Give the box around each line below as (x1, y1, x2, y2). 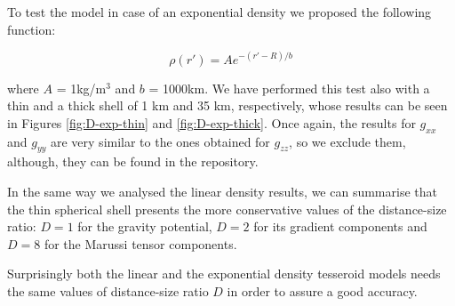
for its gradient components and (253, 217, 427, 236)
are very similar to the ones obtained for (50, 132, 270, 150)
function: (7, 20, 56, 38)
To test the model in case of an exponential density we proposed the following (7, 3, 432, 20)
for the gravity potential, (77, 217, 212, 236)
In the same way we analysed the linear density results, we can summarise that (7, 182, 437, 201)
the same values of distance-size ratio (7, 282, 209, 301)
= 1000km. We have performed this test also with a (148, 78, 430, 97)
